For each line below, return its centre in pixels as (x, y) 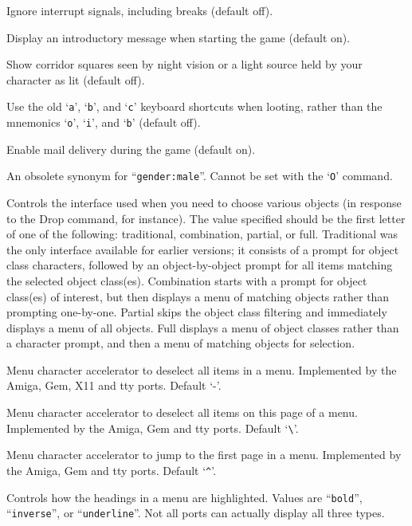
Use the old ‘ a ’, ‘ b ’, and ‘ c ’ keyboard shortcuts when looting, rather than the (194, 106)
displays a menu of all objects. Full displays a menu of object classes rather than (203, 327)
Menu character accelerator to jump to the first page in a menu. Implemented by (204, 455)
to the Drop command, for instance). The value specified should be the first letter (206, 218)
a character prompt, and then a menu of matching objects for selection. (181, 343)
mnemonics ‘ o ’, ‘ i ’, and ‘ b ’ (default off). (104, 122)
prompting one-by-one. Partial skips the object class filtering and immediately (197, 312)
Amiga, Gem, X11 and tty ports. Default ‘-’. (114, 385)
